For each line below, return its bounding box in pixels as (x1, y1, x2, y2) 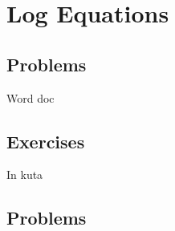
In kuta (6, 166, 43, 183)
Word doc (6, 89, 55, 106)
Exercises (6, 128, 85, 153)
